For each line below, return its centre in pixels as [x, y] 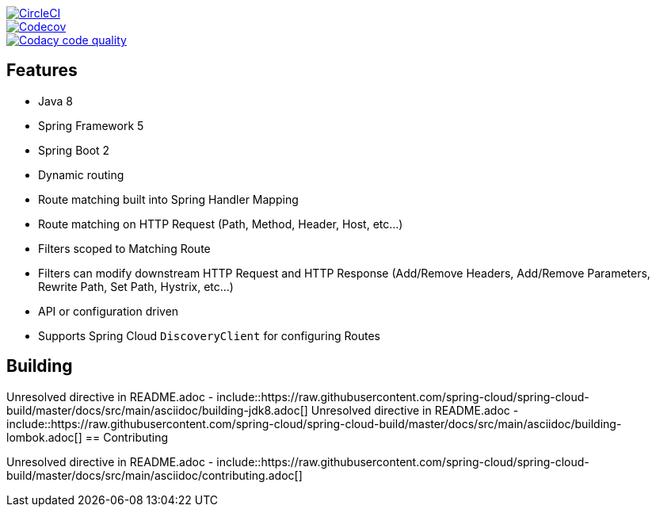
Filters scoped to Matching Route [124, 248]
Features [42, 71]
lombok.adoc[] [44, 437]
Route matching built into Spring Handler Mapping [168, 199]
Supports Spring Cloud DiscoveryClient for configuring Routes [209, 335]
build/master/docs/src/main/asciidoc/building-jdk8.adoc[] [157, 410]
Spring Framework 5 [91, 125]
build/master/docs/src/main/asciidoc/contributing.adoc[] [154, 475]
